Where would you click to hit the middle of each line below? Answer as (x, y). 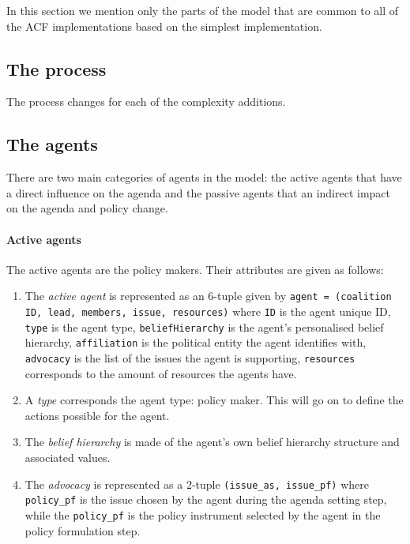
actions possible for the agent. (97, 415)
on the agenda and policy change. (87, 208)
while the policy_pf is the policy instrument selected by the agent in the (203, 514)
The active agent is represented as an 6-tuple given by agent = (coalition (208, 296)
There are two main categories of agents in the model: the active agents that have (204, 177)
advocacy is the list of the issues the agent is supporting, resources (190, 357)
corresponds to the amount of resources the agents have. (161, 373)
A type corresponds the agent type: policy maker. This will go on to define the (214, 400)
